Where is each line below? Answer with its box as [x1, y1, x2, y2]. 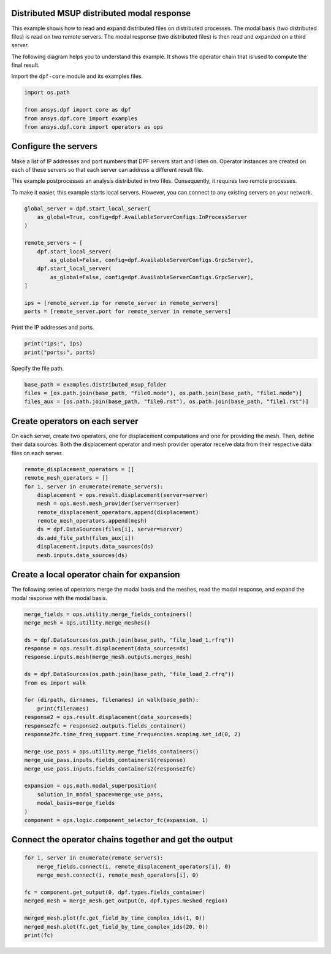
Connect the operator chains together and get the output [11, 834, 233, 845]
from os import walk [24, 679, 86, 687]
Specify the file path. [11, 364, 64, 372]
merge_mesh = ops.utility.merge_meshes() [24, 619, 151, 626]
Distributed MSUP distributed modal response [11, 8, 191, 18]
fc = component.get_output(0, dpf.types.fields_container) [24, 889, 205, 896]
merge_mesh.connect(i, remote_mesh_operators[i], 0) [37, 872, 199, 879]
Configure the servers [11, 141, 98, 152]
